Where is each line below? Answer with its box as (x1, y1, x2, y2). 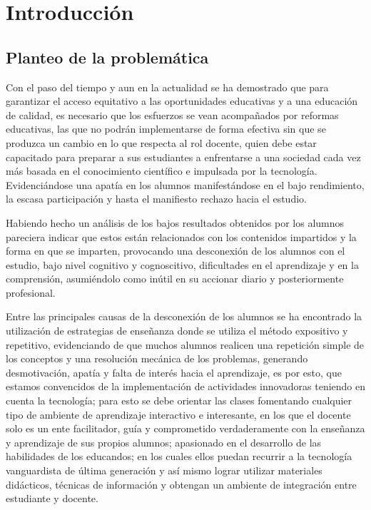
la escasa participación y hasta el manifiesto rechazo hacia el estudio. (6, 191, 307, 206)
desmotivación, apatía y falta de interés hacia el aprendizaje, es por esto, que (6, 364, 342, 379)
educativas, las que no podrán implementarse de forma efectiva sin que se (6, 121, 326, 136)
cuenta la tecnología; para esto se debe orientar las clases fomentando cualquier (6, 393, 352, 408)
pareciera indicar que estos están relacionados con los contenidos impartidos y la (6, 229, 357, 244)
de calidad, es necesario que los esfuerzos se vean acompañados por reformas (6, 107, 339, 122)
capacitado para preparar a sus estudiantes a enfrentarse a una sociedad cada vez (6, 149, 361, 164)
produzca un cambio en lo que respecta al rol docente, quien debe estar (6, 135, 317, 150)
